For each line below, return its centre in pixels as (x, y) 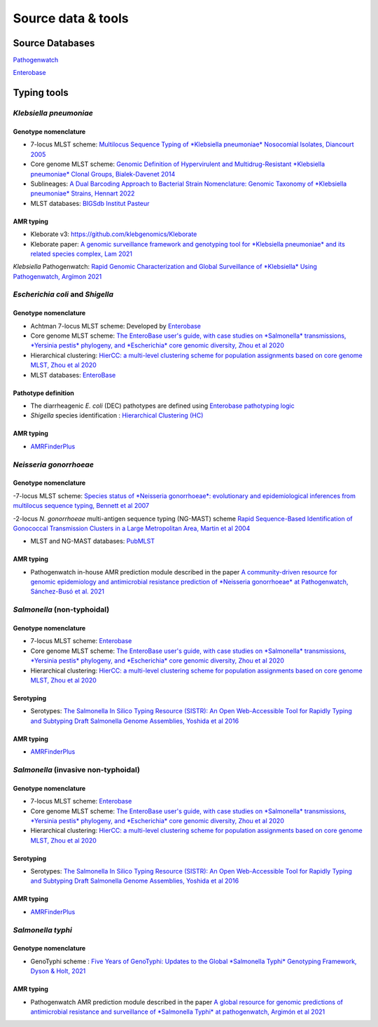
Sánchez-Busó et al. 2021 (68, 591)
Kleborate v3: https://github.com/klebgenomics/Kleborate (114, 234)
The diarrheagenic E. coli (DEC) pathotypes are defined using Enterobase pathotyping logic (163, 406)
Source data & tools (71, 18)
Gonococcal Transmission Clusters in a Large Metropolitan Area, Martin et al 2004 (132, 528)
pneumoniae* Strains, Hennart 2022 (83, 193)
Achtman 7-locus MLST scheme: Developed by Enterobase (116, 326)
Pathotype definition (44, 393)
